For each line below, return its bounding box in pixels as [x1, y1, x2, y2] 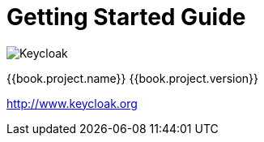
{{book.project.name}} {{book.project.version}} [6, 71, 259, 85]
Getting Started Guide [6, 3, 246, 31]
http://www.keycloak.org [6, 96, 138, 110]
